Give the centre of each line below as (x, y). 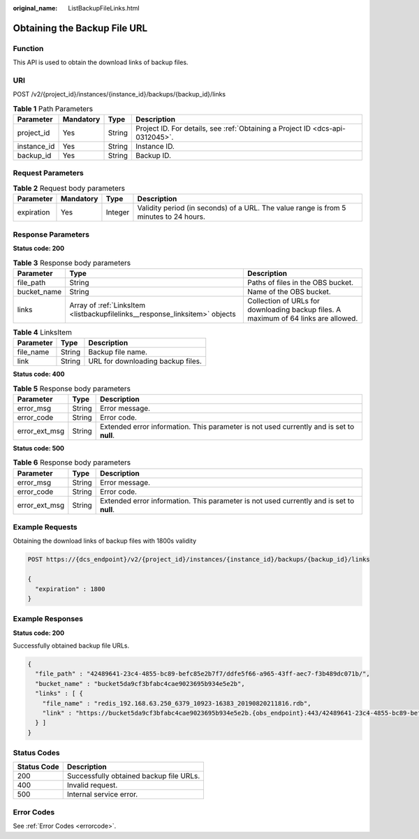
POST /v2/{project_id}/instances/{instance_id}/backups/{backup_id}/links (119, 94)
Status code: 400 (39, 374)
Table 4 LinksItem (43, 332)
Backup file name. (118, 352)
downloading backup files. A (294, 309)
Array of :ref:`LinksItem (108, 305)
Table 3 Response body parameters (72, 263)
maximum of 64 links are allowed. (303, 318)
